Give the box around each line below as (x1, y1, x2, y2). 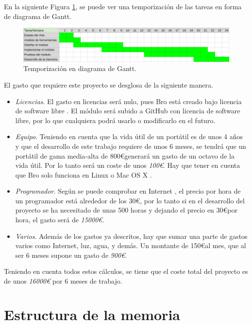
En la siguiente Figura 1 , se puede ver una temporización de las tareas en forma (4, 1, 242, 11)
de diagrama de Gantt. (4, 11, 71, 21)
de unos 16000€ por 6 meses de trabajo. (4, 276, 122, 286)
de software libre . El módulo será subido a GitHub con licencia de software (15, 106, 240, 116)
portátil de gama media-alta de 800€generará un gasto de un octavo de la (15, 150, 235, 161)
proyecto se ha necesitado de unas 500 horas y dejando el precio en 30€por (15, 205, 238, 215)
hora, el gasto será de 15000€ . (15, 215, 104, 225)
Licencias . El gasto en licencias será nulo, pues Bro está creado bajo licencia (15, 96, 242, 106)
